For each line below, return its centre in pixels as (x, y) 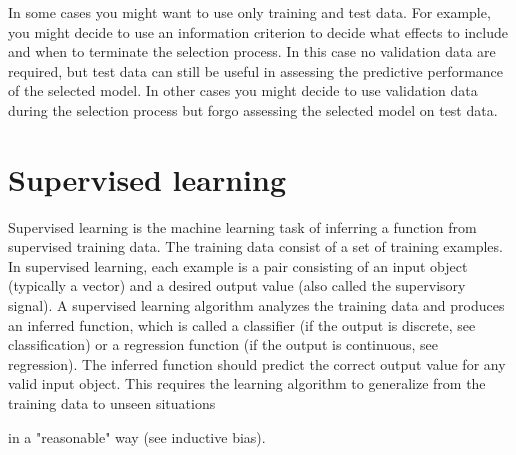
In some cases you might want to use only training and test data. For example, (249, 12)
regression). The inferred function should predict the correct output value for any (257, 363)
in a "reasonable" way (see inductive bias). (137, 436)
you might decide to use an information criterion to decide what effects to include (258, 31)
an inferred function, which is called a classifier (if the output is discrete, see (242, 324)
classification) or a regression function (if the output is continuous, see (223, 344)
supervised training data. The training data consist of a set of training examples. (255, 246)
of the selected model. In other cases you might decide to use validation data (243, 90)
